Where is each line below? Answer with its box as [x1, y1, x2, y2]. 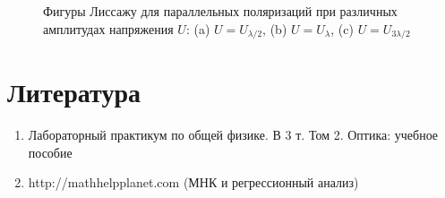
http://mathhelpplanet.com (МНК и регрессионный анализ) [28, 173, 359, 192]
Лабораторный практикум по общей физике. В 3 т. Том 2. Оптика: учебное [28, 125, 439, 144]
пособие [28, 142, 73, 161]
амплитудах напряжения [43, 19, 174, 38]
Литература [7, 73, 141, 110]
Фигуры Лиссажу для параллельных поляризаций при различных [43, 2, 398, 20]
